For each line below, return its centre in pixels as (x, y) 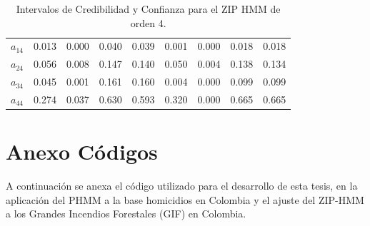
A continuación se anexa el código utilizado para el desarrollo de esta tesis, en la (182, 186)
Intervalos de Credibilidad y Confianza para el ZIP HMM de (148, 9)
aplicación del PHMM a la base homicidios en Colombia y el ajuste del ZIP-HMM (185, 199)
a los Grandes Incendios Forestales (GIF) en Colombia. (126, 214)
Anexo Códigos (82, 151)
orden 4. (148, 22)
